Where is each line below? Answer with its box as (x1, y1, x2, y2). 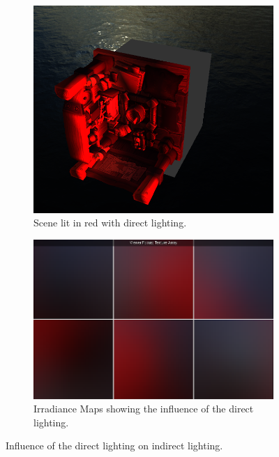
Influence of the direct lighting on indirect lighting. (6, 438, 223, 453)
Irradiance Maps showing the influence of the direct (33, 401, 254, 416)
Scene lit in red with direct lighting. (33, 215, 187, 230)
